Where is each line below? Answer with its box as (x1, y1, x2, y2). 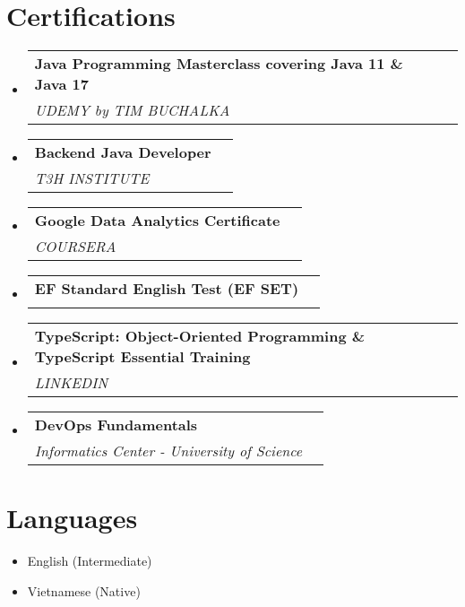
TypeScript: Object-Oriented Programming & (34, 325, 366, 347)
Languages (6, 499, 138, 536)
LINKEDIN (34, 372, 108, 394)
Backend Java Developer (34, 142, 211, 163)
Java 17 (34, 74, 89, 95)
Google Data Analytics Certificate (34, 210, 280, 231)
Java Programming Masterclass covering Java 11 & (34, 53, 403, 74)
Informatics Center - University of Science (34, 440, 303, 462)
